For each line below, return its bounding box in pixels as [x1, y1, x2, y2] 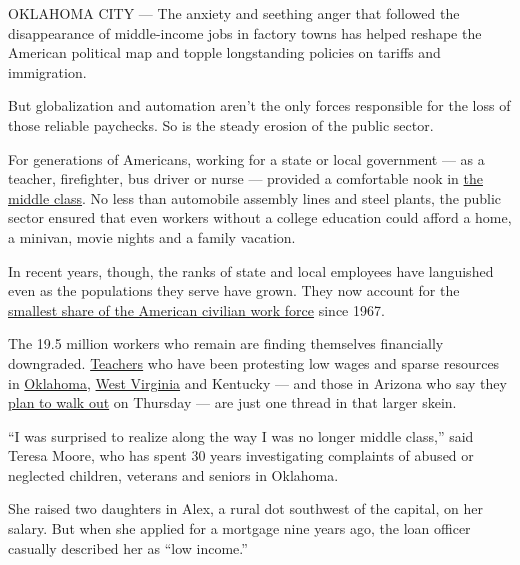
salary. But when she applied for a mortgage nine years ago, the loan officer [8, 518, 471, 539]
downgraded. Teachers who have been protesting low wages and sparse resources [8, 352, 500, 373]
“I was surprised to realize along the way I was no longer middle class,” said [8, 425, 474, 446]
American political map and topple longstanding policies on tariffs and [8, 42, 441, 63]
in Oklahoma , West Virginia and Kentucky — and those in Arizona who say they [8, 372, 507, 393]
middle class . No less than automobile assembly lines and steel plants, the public [8, 187, 502, 208]
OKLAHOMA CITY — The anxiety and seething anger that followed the [8, 3, 460, 23]
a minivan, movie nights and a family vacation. [8, 226, 296, 247]
